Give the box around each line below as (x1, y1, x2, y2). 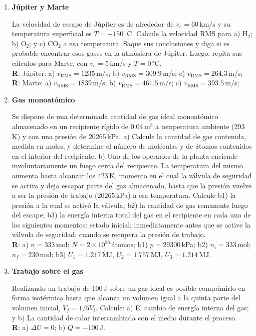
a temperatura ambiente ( (155, 121, 234, 131)
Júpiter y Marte (12, 2, 69, 12)
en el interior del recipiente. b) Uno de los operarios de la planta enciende (12, 150, 238, 161)
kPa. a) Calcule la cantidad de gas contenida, (107, 131, 246, 141)
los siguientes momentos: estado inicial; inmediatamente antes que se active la (12, 219, 250, 230)
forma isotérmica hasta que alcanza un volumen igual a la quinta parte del (12, 292, 240, 303)
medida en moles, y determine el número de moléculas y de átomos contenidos (12, 141, 252, 151)
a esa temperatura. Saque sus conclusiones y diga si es (63, 38, 230, 48)
